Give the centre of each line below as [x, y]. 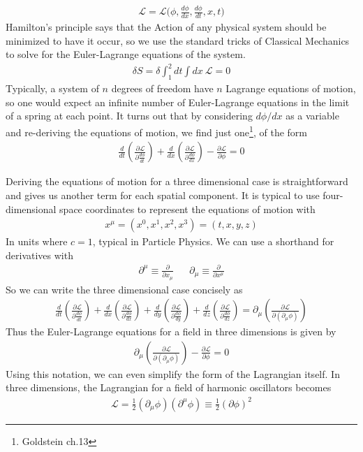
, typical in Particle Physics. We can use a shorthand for [213, 241]
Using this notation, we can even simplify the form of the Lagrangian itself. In [173, 373]
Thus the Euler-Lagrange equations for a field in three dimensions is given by [171, 331]
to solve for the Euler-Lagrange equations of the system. [126, 54]
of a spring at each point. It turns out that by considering [129, 116]
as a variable [312, 116]
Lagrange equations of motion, [291, 88]
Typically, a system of [52, 88]
